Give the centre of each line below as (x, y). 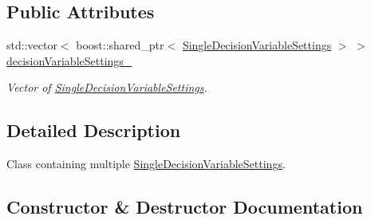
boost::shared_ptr (120, 45)
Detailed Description (94, 130)
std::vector (32, 45)
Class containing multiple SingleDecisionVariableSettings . (146, 164)
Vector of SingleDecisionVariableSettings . (107, 87)
